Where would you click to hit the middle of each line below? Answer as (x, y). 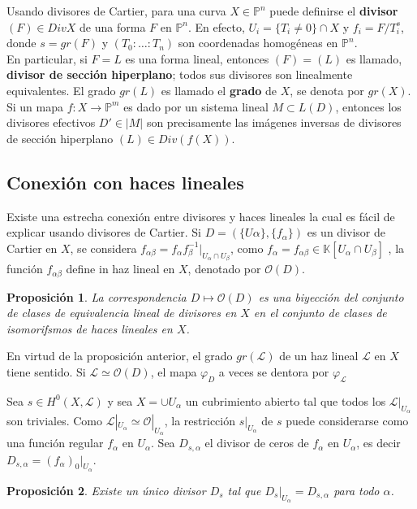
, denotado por (224, 269)
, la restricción (200, 420)
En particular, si (47, 58)
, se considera (103, 248)
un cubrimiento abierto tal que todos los (286, 400)
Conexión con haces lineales (125, 182)
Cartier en (32, 248)
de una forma (113, 26)
